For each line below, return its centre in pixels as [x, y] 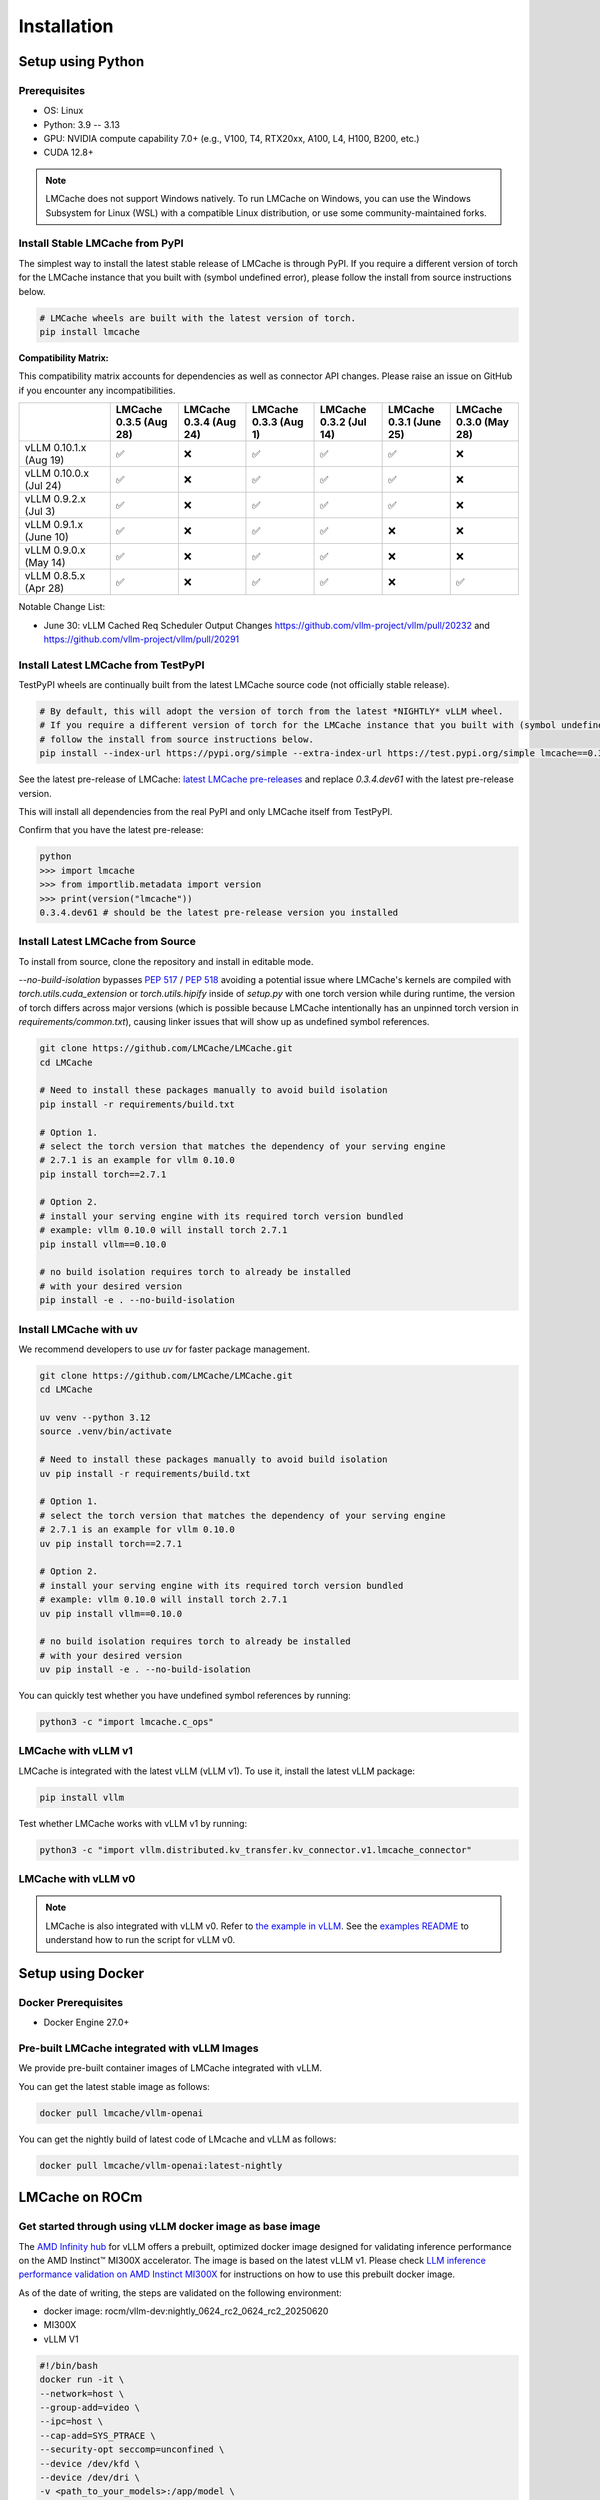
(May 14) [45, 563]
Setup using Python [81, 61]
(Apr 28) [44, 588]
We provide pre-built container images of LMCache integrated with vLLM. [170, 2068]
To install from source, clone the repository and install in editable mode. [166, 961]
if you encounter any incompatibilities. [97, 390]
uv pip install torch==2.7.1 [111, 1543]
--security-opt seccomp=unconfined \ [132, 2449]
